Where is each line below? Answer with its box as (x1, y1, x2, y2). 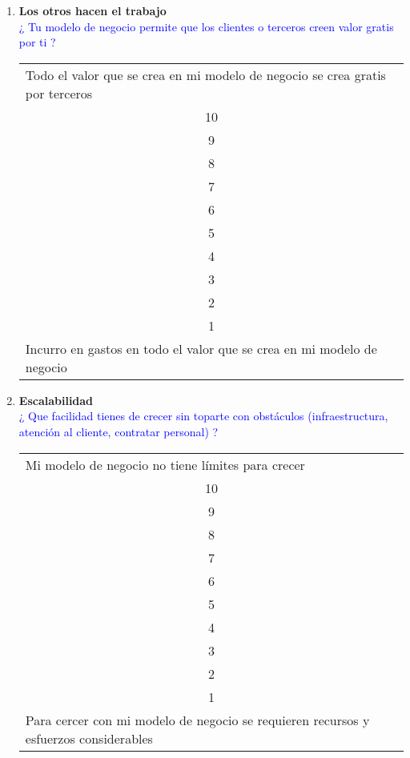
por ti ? (18, 34, 56, 50)
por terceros (25, 83, 93, 102)
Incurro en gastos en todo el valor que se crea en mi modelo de (25, 339, 377, 358)
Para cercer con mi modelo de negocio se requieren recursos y (25, 710, 370, 729)
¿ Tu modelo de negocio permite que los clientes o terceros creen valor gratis (18, 18, 394, 34)
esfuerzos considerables (25, 728, 153, 748)
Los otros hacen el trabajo (18, 2, 167, 18)
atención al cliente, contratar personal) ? (18, 423, 219, 439)
